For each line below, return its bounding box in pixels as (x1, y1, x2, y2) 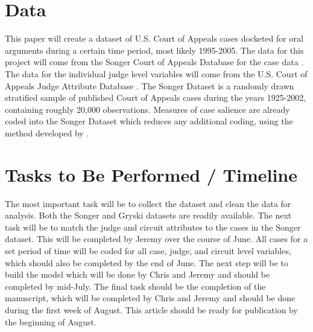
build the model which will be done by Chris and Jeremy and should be (5, 268, 270, 281)
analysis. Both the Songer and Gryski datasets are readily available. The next (5, 209, 292, 222)
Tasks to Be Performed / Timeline (5, 162, 298, 187)
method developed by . (5, 126, 89, 139)
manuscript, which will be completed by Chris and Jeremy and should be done (5, 292, 296, 304)
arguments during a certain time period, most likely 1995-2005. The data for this (5, 43, 304, 56)
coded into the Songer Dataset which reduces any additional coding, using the (5, 115, 293, 127)
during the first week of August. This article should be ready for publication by (5, 303, 298, 316)
